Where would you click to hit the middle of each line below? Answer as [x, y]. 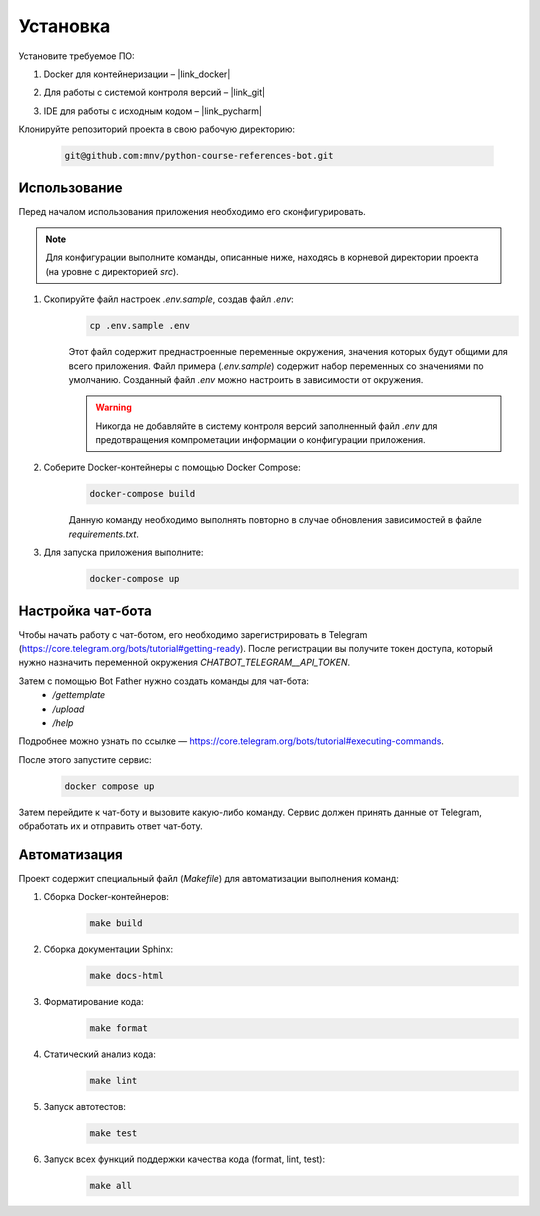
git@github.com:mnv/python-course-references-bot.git [199, 156]
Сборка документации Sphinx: [108, 949]
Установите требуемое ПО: [76, 56]
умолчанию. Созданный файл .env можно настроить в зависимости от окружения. [246, 379]
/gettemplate [79, 695]
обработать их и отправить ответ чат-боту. [111, 826]
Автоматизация [71, 854]
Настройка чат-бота [85, 610]
